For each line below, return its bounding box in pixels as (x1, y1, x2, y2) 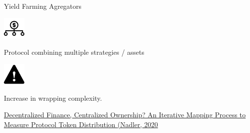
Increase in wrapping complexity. (4, 93, 102, 103)
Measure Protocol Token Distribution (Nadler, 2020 (4, 119, 158, 129)
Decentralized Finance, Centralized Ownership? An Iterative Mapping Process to (4, 109, 246, 119)
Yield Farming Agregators (4, 1, 82, 11)
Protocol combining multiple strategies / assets (4, 47, 145, 57)
